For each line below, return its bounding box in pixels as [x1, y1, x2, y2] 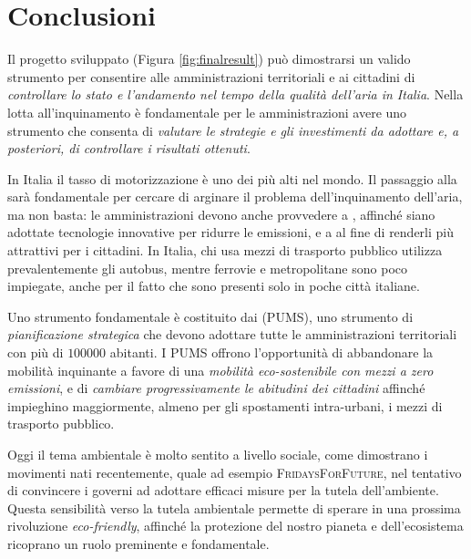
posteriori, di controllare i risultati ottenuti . [7, 139, 251, 158]
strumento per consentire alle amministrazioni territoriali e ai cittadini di [7, 67, 415, 86]
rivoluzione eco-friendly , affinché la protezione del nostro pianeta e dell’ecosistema [7, 516, 464, 535]
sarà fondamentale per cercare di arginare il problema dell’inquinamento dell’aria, [7, 187, 463, 206]
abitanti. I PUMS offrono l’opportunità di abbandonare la [109, 343, 434, 362]
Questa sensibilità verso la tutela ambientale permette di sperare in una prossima [7, 498, 461, 517]
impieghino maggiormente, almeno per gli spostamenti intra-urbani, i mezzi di [7, 396, 443, 415]
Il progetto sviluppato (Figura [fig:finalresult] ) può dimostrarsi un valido [7, 49, 411, 68]
